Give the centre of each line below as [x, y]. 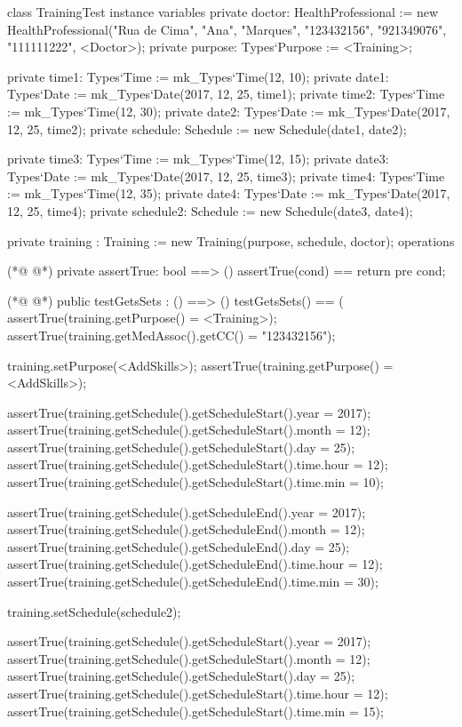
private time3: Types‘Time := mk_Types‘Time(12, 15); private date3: [198, 159]
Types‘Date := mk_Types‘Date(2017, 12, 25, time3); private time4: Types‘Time [226, 176]
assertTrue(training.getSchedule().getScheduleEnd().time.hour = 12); [195, 564]
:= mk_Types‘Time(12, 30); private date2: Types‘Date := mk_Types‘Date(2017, [229, 111]
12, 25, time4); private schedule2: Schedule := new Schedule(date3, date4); [210, 210]
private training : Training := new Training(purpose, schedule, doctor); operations [231, 240]
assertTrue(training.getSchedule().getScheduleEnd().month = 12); [186, 529]
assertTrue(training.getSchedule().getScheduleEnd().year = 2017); [187, 511]
